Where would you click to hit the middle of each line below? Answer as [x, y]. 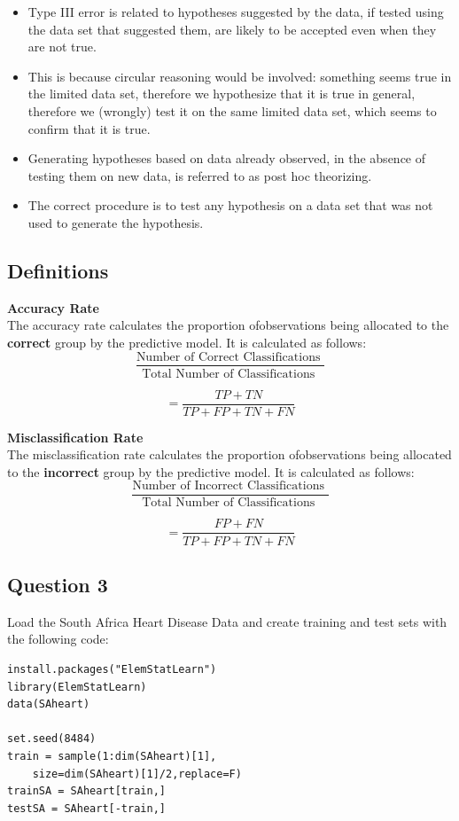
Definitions [58, 270]
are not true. [62, 47]
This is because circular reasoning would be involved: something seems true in [240, 76]
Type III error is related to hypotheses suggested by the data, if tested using [236, 12]
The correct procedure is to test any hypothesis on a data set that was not [230, 205]
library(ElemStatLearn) [77, 687]
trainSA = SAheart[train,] [86, 791]
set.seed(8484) [52, 739]
